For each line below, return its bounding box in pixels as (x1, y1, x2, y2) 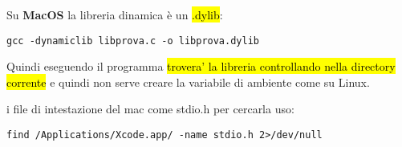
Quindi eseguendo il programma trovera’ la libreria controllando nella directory (6, 58, 396, 75)
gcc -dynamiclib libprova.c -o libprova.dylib (6, 35, 259, 47)
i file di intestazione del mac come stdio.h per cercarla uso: (6, 100, 294, 117)
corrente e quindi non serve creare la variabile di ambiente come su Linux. (6, 73, 370, 90)
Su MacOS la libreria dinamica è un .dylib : (6, 6, 223, 22)
